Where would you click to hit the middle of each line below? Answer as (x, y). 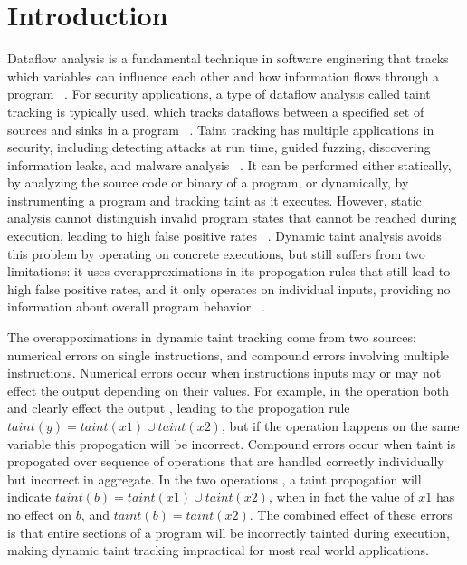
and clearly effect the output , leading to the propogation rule (179, 408)
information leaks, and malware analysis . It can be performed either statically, (229, 164)
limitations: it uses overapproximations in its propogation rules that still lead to (229, 271)
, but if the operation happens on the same (340, 426)
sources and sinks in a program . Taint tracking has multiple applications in (221, 129)
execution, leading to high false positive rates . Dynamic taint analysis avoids (224, 236)
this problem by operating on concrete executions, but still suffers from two (216, 253)
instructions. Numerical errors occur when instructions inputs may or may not (224, 373)
